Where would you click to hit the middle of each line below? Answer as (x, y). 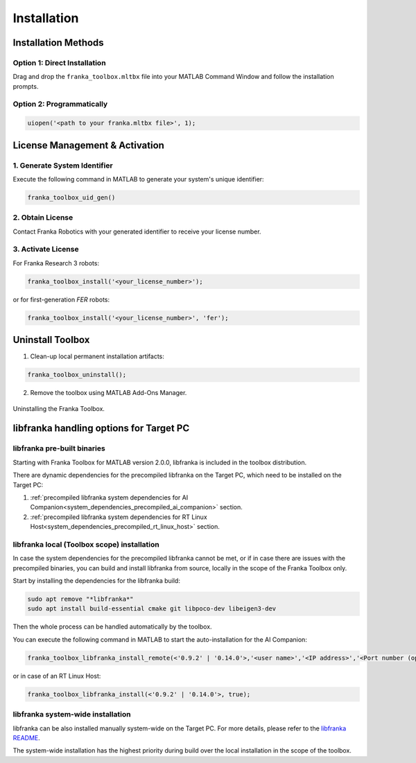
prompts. (26, 86)
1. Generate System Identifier (63, 165)
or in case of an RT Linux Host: (57, 676)
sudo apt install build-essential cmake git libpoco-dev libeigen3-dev (152, 609)
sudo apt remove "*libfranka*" (81, 599)
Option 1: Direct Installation (60, 62)
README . (27, 737)
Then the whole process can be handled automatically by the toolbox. (112, 626)
